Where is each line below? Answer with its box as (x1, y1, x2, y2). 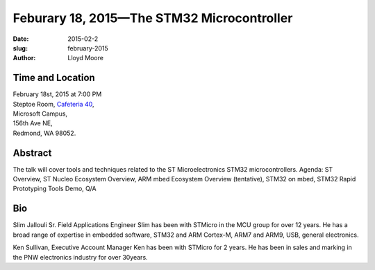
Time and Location (12, 72, 95, 84)
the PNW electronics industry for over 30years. (12, 253, 149, 261)
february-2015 (67, 44, 109, 52)
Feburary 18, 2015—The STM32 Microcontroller (12, 10, 293, 26)
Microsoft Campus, (12, 109, 68, 118)
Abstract (12, 147, 52, 159)
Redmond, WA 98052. (12, 129, 76, 137)
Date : (12, 35, 29, 43)
